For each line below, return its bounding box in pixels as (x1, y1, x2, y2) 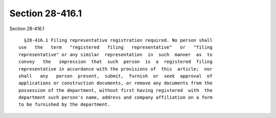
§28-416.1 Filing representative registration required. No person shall (24, 37, 213, 43)
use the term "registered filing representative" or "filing (18, 44, 213, 51)
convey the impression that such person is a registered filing (18, 59, 213, 65)
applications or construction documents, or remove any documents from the (18, 80, 213, 86)
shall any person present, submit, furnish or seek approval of (18, 73, 213, 79)
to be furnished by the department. (18, 102, 110, 107)
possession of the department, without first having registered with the (18, 87, 213, 93)
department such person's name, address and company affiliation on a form (18, 95, 213, 101)
